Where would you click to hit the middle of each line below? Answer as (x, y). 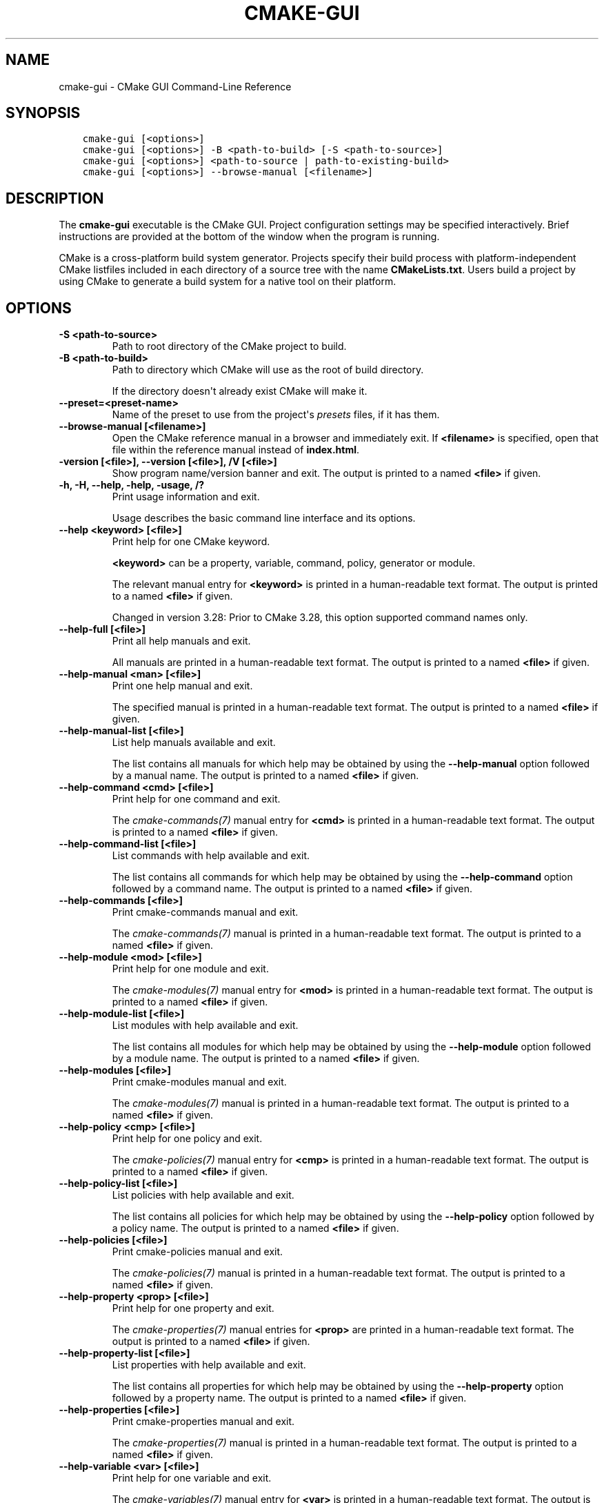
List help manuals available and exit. (194, 743)
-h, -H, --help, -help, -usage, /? (132, 485)
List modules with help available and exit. (205, 1025)
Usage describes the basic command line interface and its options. (264, 518)
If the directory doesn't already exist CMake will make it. (240, 391)
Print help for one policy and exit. (187, 1139)
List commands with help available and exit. (211, 856)
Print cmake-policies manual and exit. (198, 1252)
